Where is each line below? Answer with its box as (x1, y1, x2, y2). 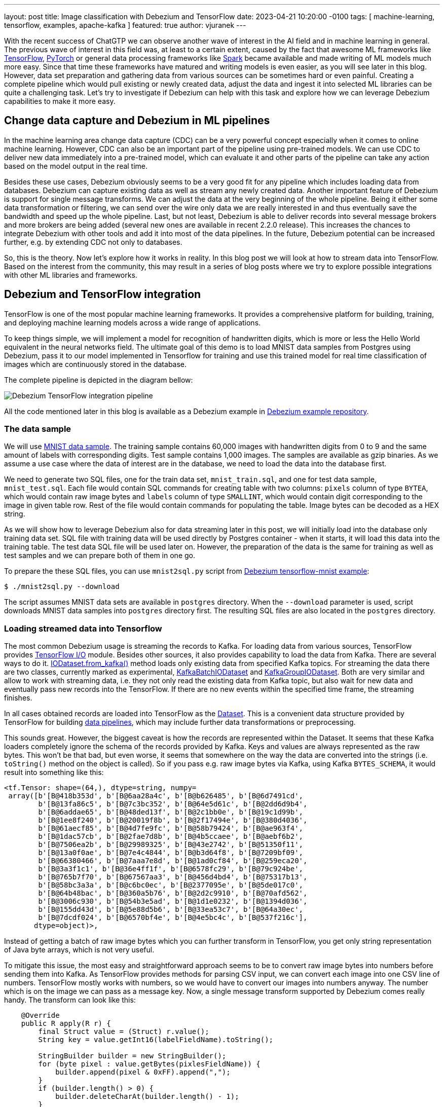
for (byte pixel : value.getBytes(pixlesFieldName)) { (38, 1060, 261, 1068)
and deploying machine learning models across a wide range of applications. (4, 318, 261, 327)
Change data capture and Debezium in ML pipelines (4, 114, 270, 127)
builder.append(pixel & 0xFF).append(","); (55, 1068, 231, 1077)
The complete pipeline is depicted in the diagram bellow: (4, 375, 193, 384)
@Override (21, 1011, 60, 1020)
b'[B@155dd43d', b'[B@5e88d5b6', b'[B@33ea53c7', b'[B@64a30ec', (38, 905, 304, 914)
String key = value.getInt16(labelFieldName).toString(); (38, 1036, 274, 1044)
